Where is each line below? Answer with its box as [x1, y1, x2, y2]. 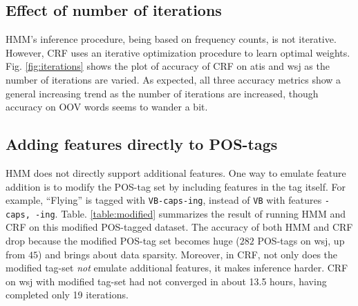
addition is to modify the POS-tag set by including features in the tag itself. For [6, 179, 346, 193]
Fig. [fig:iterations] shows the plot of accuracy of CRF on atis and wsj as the [6, 59, 330, 73]
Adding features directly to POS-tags [6, 133, 278, 155]
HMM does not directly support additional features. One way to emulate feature [6, 165, 346, 180]
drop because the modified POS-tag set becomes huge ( [6, 233, 240, 248]
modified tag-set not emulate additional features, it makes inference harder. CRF [6, 260, 348, 275]
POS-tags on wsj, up [257, 233, 345, 248]
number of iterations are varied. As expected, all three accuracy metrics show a [6, 72, 341, 86]
